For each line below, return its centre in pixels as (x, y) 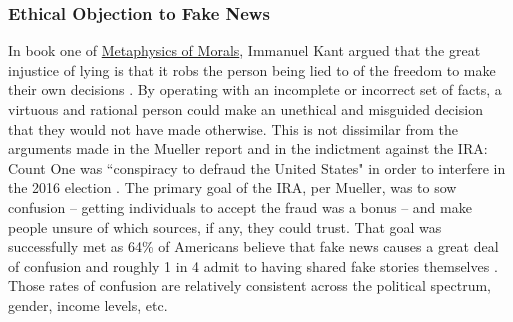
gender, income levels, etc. (88, 304)
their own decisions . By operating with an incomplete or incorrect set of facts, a (255, 89)
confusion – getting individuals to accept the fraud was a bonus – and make (240, 206)
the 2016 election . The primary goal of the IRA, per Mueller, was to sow (232, 187)
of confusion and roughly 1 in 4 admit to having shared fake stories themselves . (253, 265)
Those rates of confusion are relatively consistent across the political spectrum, (249, 285)
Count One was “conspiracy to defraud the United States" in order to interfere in (257, 167)
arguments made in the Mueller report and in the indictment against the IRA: (248, 148)
